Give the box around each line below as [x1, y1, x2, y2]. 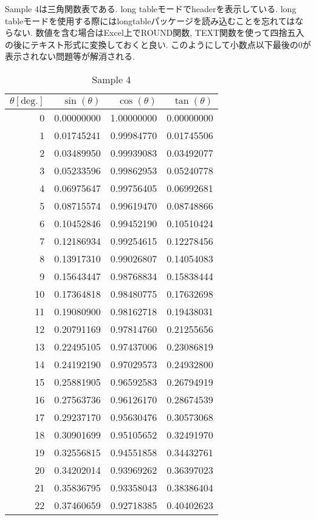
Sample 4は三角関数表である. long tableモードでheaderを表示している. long [5, 2, 297, 15]
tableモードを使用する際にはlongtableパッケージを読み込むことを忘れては [5, 14, 295, 27]
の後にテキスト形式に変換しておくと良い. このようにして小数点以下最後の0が [5, 38, 311, 50]
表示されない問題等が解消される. [5, 50, 135, 63]
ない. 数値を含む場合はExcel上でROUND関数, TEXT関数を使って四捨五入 [13, 26, 304, 39]
